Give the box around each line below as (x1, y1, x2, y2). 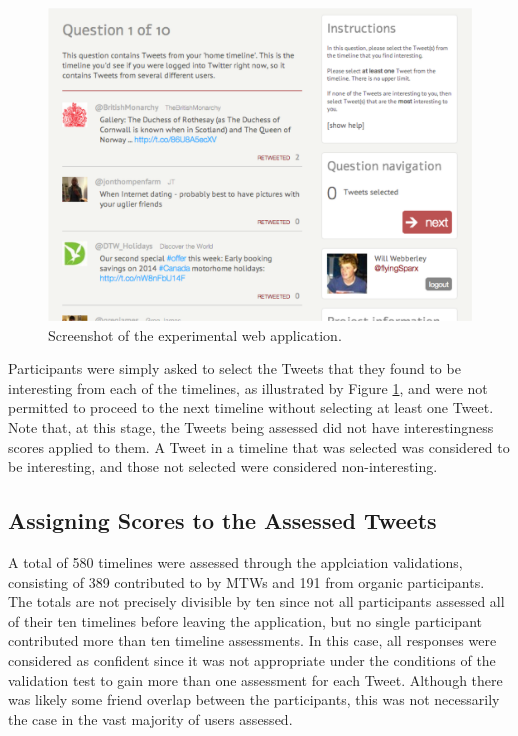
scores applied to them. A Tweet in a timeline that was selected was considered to (8, 436, 510, 457)
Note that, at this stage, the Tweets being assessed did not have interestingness (8, 417, 494, 437)
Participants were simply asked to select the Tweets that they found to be (8, 358, 461, 379)
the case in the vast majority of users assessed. (8, 708, 293, 729)
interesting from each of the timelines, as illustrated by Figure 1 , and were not (8, 377, 488, 398)
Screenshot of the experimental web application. (48, 324, 342, 345)
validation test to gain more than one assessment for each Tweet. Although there (8, 669, 503, 690)
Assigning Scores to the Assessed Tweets (8, 505, 437, 536)
